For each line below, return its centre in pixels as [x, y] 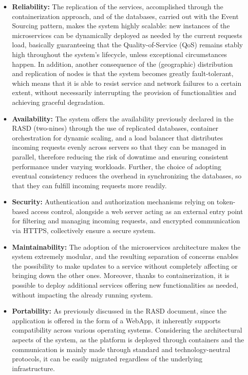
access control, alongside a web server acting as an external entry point [137, 211]
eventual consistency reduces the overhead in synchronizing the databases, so [127, 176]
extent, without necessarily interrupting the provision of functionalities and [124, 92]
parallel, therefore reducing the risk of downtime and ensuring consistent [120, 156]
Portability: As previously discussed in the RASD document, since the [119, 311]
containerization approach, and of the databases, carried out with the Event [125, 16]
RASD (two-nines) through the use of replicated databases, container [115, 128]
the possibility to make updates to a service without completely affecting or [125, 266]
